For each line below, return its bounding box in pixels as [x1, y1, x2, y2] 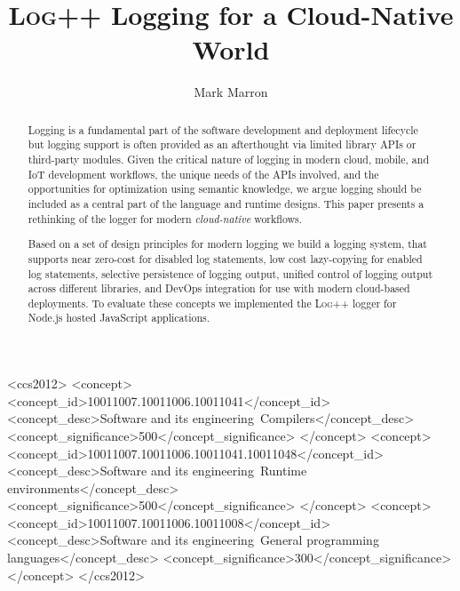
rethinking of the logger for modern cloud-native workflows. [28, 211, 303, 226]
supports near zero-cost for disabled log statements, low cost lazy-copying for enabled [28, 251, 423, 266]
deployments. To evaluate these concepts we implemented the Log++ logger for [28, 295, 397, 310]
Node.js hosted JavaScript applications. [28, 310, 210, 325]
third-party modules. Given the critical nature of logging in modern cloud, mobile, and [28, 152, 430, 167]
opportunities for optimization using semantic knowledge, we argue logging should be [28, 181, 422, 196]
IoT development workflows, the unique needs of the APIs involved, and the [28, 166, 379, 181]
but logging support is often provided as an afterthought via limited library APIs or [28, 137, 416, 152]
